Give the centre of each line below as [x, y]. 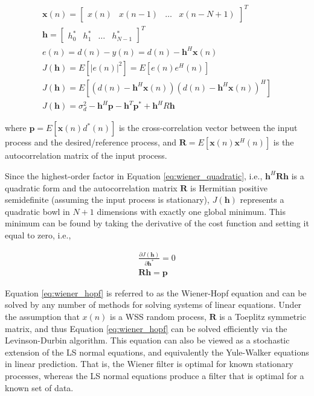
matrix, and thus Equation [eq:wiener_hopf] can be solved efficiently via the [146, 328]
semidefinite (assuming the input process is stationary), [107, 200]
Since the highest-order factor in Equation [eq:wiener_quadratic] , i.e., [134, 175]
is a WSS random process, [158, 316]
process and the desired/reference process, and [91, 142]
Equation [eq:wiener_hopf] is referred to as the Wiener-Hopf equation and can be [156, 292]
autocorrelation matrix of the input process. [86, 155]
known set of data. [39, 387]
